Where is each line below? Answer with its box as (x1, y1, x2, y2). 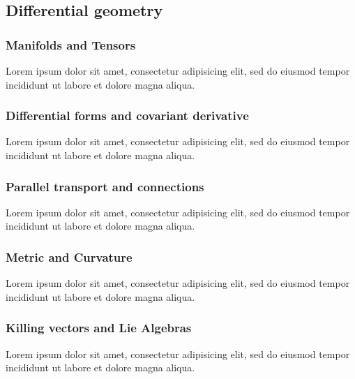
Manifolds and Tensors (6, 36, 136, 53)
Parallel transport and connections (6, 177, 204, 195)
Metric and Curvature (6, 248, 133, 265)
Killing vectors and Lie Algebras (6, 319, 192, 336)
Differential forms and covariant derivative (6, 107, 249, 124)
